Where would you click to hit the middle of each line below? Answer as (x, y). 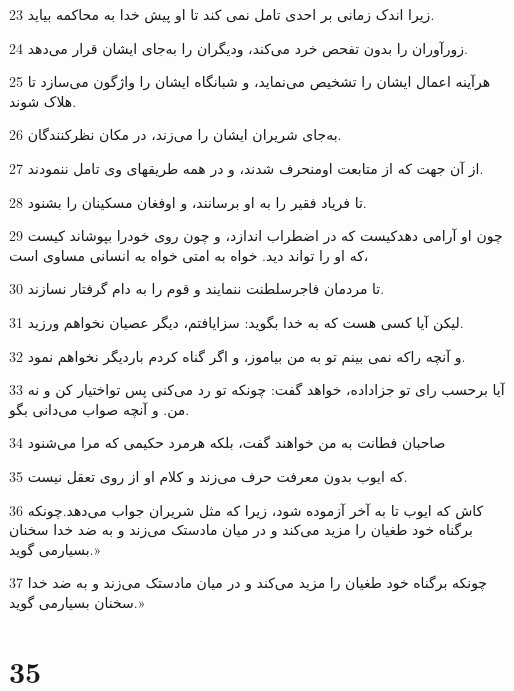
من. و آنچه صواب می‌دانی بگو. (99, 408)
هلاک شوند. (43, 100)
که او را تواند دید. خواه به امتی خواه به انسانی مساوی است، (189, 254)
